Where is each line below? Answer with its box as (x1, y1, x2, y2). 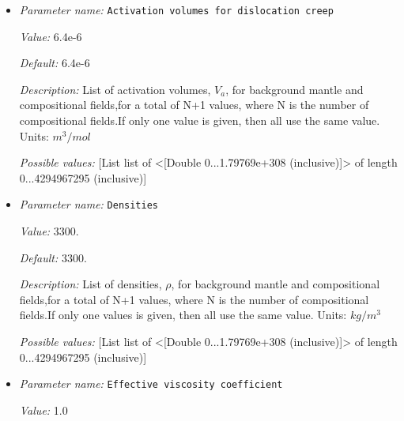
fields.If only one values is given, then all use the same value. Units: (19, 306, 347, 323)
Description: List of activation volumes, (19, 81, 211, 97)
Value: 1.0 (19, 401, 68, 418)
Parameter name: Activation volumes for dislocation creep (19, 2, 334, 17)
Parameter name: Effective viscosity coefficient (19, 375, 283, 392)
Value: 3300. (19, 223, 79, 239)
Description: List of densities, (19, 276, 162, 292)
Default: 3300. (19, 249, 87, 265)
